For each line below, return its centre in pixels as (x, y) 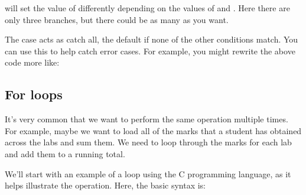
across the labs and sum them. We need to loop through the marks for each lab (148, 142)
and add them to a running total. (65, 153)
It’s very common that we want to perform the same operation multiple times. (147, 119)
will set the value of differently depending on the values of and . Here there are (147, 8)
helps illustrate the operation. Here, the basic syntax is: (105, 185)
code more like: (32, 62)
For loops (34, 94)
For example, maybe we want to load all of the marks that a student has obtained (153, 130)
